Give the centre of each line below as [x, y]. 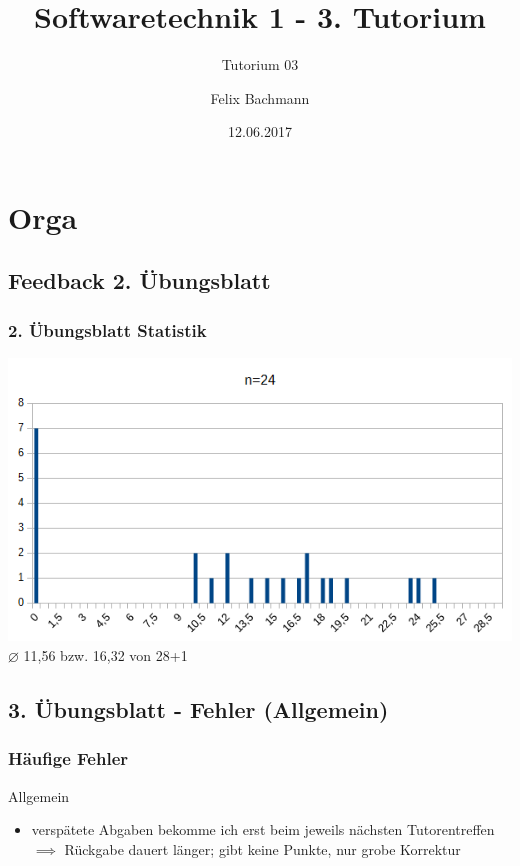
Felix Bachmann [260, 97]
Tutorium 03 [260, 64]
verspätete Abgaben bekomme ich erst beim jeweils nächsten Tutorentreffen [263, 829]
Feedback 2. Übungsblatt [139, 280]
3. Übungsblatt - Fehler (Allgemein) [198, 708]
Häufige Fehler [68, 758]
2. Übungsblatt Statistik [107, 329]
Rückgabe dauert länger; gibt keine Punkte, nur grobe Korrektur [262, 848]
